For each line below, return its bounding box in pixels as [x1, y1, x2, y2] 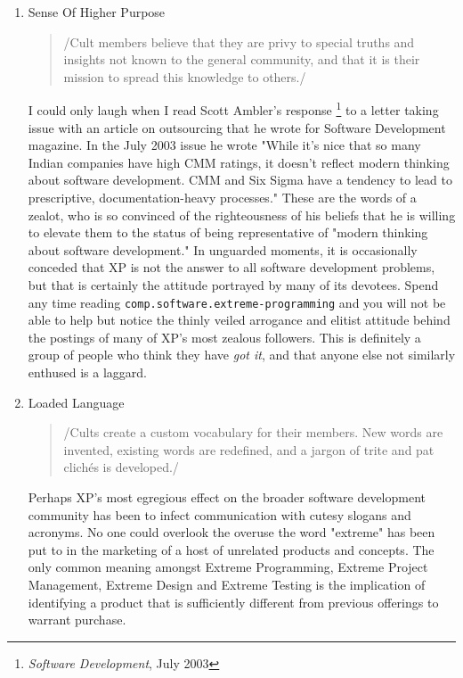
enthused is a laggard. [28, 363, 147, 381]
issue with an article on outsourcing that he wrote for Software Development [28, 118, 446, 136]
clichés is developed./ [63, 458, 179, 476]
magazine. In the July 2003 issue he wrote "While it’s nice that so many [28, 136, 421, 154]
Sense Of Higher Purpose [28, 3, 166, 21]
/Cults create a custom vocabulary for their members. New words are [63, 423, 443, 442]
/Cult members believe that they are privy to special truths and [63, 32, 415, 51]
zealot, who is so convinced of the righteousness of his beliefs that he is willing [28, 205, 456, 224]
